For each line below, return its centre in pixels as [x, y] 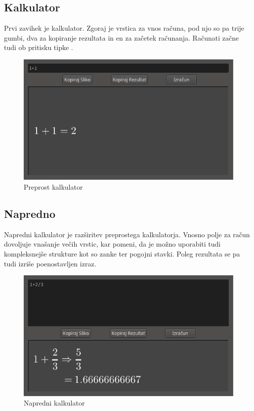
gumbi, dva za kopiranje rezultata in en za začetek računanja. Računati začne [122, 37]
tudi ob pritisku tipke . [39, 47]
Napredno [30, 213]
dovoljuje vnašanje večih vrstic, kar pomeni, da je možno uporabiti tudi [112, 244]
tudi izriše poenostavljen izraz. [50, 263]
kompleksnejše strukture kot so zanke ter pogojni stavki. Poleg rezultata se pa [122, 253]
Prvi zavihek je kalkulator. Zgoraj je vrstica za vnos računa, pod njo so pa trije [124, 28]
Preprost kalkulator [53, 186]
